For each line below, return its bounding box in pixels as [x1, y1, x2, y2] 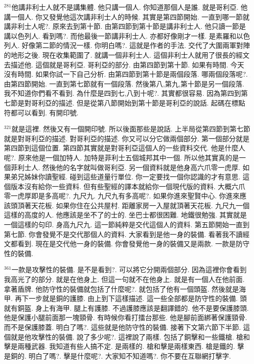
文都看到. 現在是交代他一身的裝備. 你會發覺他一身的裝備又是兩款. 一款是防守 [4, 238, 250, 249]
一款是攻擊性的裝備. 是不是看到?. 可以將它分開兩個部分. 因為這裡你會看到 [11, 264, 247, 275]
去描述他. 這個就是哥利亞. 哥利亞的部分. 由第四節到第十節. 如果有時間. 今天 [4, 59, 244, 69]
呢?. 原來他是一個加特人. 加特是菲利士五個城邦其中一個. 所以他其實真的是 [4, 152, 239, 162]
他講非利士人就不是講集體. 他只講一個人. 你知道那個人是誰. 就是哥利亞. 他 [11, 2, 248, 12]
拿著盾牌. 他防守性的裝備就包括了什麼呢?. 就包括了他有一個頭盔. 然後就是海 [4, 283, 246, 294]
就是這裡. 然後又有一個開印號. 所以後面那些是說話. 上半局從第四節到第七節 [11, 124, 251, 134]
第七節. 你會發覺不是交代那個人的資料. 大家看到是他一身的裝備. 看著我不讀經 [4, 229, 250, 239]
